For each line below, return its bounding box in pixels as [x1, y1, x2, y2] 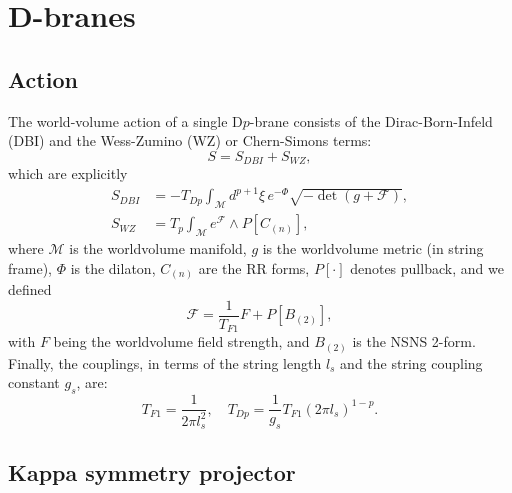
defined [8, 279, 52, 300]
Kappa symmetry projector [8, 457, 296, 488]
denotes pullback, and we [350, 257, 504, 278]
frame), [8, 257, 52, 278]
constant [8, 372, 60, 393]
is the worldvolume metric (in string [262, 237, 484, 258]
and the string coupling [340, 352, 483, 373]
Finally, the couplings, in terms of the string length [8, 352, 322, 373]
